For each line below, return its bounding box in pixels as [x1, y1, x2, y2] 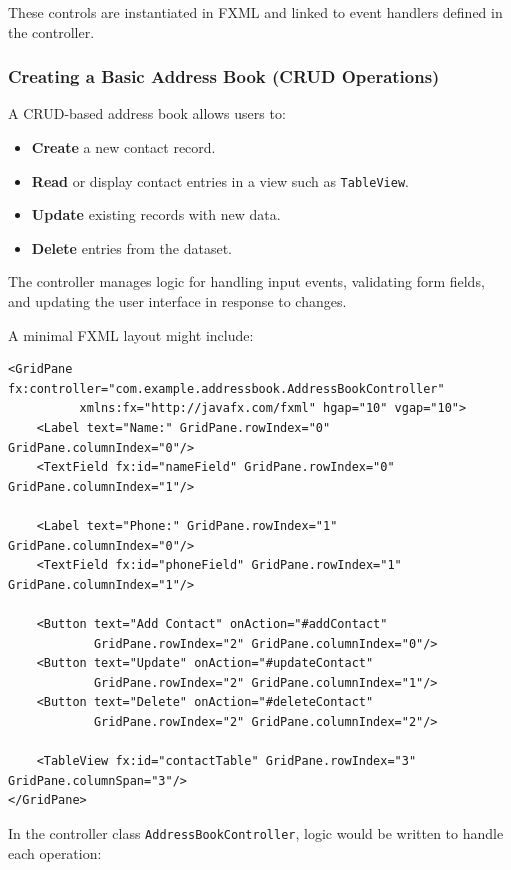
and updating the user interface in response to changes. [8, 291, 347, 312]
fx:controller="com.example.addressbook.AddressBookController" [8, 381, 445, 396]
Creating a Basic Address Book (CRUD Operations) [8, 64, 440, 89]
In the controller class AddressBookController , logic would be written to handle [8, 822, 504, 843]
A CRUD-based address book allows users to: [8, 103, 286, 124]
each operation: [8, 842, 102, 863]
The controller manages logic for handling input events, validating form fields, [8, 271, 485, 292]
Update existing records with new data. [31, 204, 281, 225]
